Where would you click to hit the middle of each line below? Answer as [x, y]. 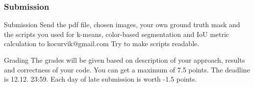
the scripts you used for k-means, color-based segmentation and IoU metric [117, 34]
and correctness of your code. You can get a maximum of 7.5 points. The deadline [127, 69]
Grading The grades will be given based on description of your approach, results [125, 60]
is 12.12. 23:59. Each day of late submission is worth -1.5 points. [101, 79]
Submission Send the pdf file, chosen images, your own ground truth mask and [122, 25]
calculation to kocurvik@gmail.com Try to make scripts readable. [102, 43]
